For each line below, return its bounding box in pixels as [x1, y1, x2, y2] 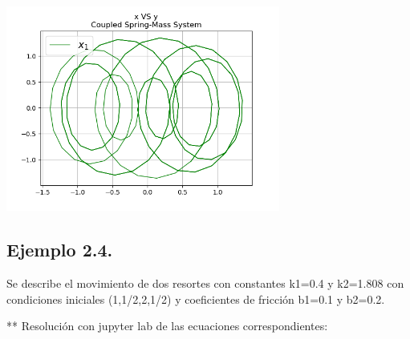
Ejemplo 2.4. [6, 237, 113, 262]
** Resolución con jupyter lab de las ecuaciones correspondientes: [6, 317, 328, 334]
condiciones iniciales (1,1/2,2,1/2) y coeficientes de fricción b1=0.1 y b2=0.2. [6, 290, 385, 307]
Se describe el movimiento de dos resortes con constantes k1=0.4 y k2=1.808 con [6, 274, 404, 291]
